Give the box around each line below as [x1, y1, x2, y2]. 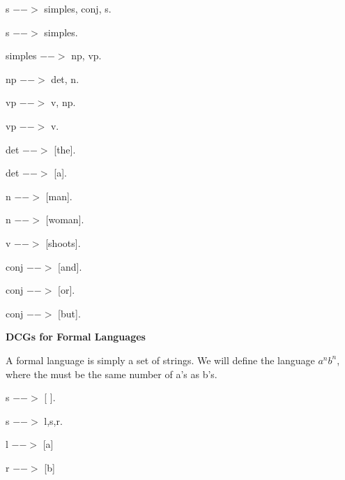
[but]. [58, 306, 81, 320]
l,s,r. [44, 413, 63, 428]
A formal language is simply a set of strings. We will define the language [6, 352, 315, 367]
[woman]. [45, 212, 84, 227]
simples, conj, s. [44, 1, 112, 15]
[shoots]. [45, 235, 81, 250]
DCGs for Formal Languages [6, 329, 146, 344]
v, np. [50, 95, 76, 110]
